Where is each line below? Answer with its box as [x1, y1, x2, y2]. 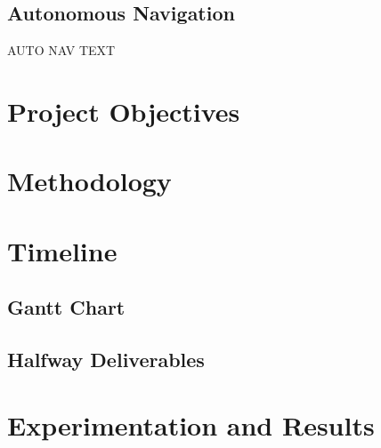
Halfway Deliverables [7, 346, 205, 373]
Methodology [7, 163, 172, 199]
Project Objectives [7, 92, 240, 129]
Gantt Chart [7, 293, 126, 321]
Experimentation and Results [7, 406, 375, 443]
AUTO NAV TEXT [7, 41, 116, 60]
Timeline [7, 232, 118, 268]
